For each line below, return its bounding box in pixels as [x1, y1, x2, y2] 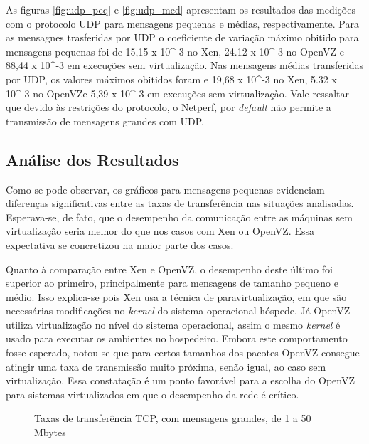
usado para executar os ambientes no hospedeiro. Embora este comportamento [6, 331, 348, 346]
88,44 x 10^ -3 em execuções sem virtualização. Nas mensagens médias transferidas [6, 58, 364, 73]
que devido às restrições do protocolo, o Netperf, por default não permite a [6, 100, 331, 115]
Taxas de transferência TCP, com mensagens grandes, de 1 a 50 [34, 411, 311, 425]
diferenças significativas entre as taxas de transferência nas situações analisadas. [6, 196, 354, 211]
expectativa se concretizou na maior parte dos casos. [6, 237, 234, 252]
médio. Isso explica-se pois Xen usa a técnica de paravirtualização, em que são [6, 289, 347, 304]
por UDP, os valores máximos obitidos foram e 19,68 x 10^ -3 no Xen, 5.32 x [6, 71, 337, 86]
